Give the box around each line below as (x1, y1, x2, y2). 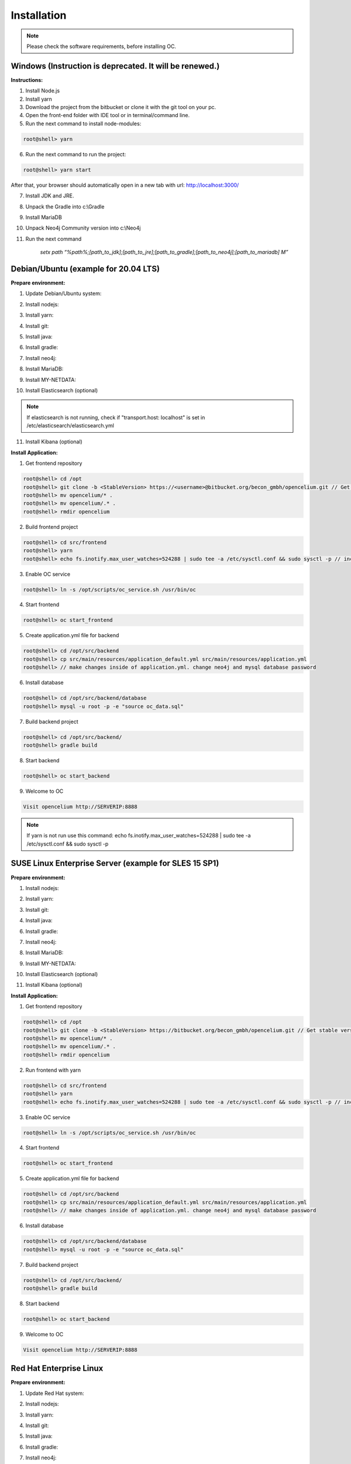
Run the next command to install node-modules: (25, 120, 142, 127)
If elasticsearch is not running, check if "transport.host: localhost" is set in (26, 413, 205, 421)
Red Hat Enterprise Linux (11, 1363, 104, 1373)
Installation (11, 9, 67, 22)
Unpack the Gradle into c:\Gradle (25, 203, 105, 210)
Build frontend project (25, 523, 78, 530)
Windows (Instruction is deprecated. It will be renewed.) (11, 61, 220, 71)
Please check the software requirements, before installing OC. (26, 43, 177, 50)
